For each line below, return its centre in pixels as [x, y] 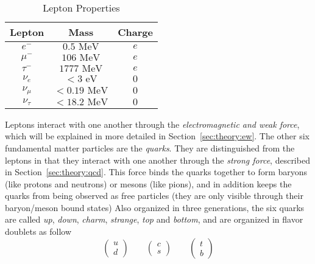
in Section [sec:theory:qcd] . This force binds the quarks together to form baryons [156, 172]
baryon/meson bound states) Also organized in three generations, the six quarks [155, 207]
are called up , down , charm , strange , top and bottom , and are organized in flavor [154, 219]
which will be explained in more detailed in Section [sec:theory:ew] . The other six [157, 136]
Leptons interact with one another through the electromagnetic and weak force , [152, 124]
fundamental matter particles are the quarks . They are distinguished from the [150, 148]
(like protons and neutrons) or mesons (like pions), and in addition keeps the [148, 183]
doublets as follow [38, 231]
